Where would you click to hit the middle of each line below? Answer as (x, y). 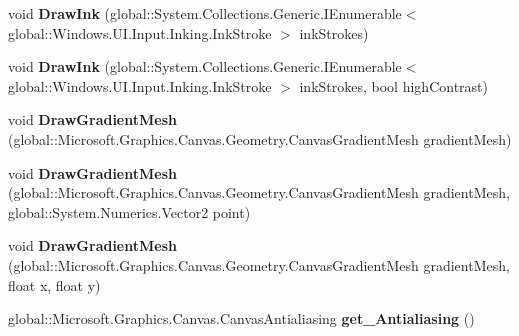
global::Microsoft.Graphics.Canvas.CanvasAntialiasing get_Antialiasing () (241, 318)
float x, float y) (54, 284)
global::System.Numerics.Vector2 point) (129, 211)
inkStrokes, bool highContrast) (393, 85)
